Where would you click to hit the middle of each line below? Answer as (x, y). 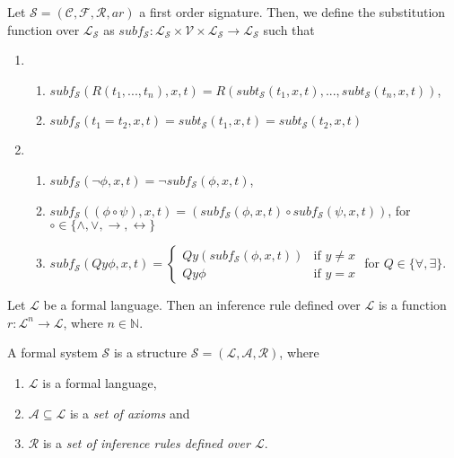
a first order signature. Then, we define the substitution (292, 12)
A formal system (52, 352)
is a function (412, 305)
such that (289, 29)
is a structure (150, 352)
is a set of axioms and (130, 413)
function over (44, 29)
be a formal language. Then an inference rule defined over (202, 305)
